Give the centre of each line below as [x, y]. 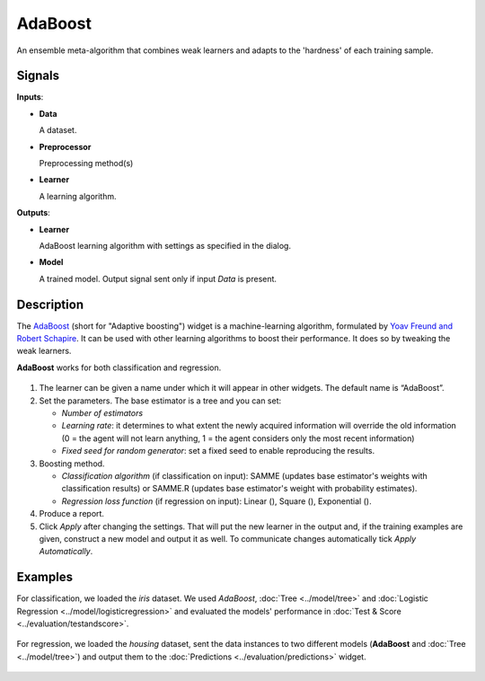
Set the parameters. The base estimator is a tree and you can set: [160, 401]
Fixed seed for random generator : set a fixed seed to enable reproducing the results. [218, 451]
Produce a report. [72, 514]
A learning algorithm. [78, 196]
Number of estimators [102, 413]
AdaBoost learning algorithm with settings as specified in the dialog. [165, 245]
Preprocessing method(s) [86, 164]
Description [50, 304]
